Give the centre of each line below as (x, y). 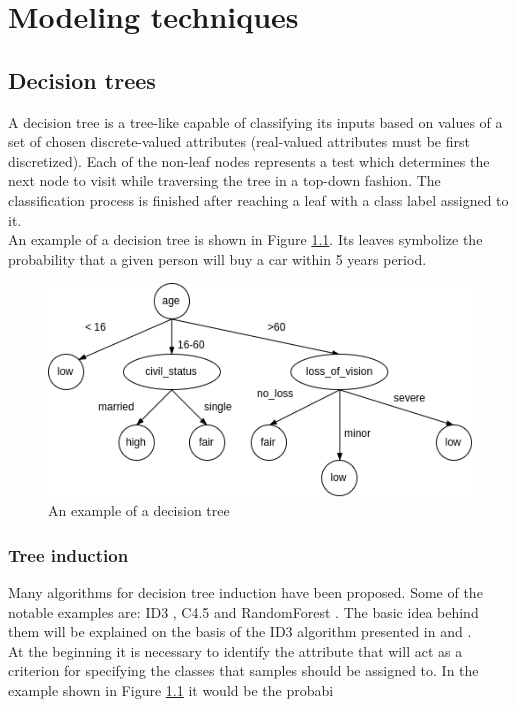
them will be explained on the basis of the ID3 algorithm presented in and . (240, 631)
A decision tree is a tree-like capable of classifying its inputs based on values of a (255, 121)
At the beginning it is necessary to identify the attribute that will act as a (235, 650)
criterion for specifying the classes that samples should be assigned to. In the (243, 670)
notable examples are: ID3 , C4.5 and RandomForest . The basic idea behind (243, 611)
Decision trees (82, 79)
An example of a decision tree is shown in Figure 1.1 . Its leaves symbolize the (245, 239)
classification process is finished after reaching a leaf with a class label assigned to (258, 199)
